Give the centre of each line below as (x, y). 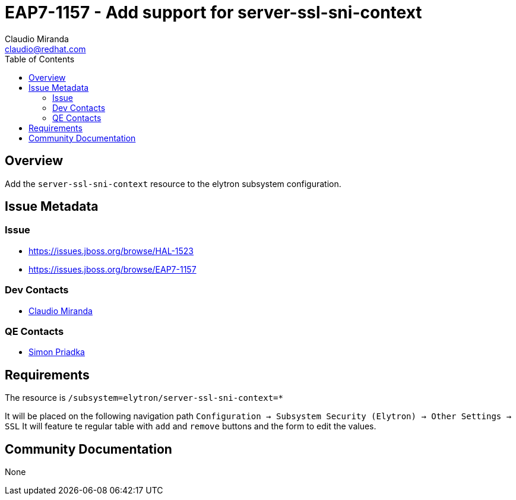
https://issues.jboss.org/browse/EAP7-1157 (113, 269)
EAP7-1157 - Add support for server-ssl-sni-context (213, 12)
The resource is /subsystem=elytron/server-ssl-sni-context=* (144, 398)
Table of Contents (40, 59)
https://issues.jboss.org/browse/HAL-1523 (111, 251)
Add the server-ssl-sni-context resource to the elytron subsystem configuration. (173, 183)
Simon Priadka (57, 352)
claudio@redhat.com (45, 49)
